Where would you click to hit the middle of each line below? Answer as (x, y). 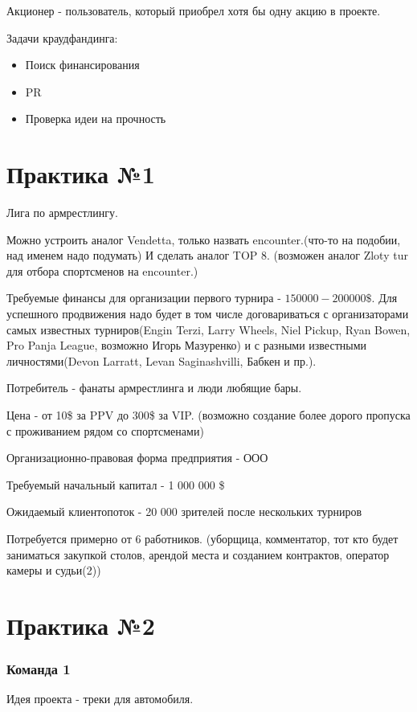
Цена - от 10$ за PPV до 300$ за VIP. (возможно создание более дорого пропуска (208, 415)
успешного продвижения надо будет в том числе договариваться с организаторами (208, 314)
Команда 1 (39, 669)
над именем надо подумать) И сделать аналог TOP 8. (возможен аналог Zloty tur (207, 255)
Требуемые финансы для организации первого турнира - (144, 298)
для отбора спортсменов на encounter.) (102, 270)
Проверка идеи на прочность (96, 119)
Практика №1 (81, 174)
